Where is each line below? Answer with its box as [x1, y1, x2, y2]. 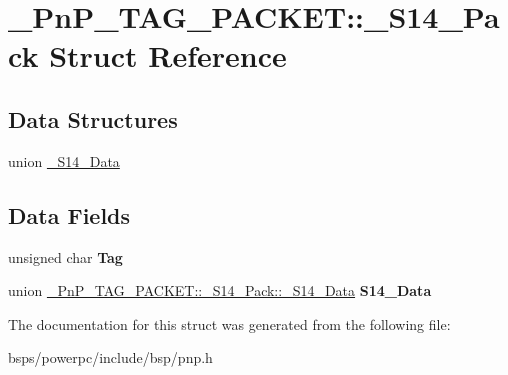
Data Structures [8, 103, 178, 134]
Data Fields [8, 199, 131, 230]
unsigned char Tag [8, 246, 123, 267]
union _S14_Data [8, 150, 120, 171]
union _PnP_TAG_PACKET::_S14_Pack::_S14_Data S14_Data [8, 280, 432, 301]
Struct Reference [49, 35, 287, 76]
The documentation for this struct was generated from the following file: [8, 313, 451, 334]
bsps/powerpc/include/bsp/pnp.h [8, 347, 213, 368]
